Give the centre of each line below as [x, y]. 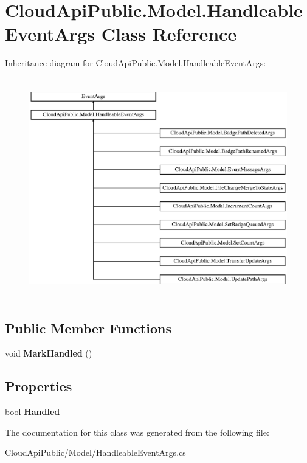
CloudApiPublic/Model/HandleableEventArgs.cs [95, 452]
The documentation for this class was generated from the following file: [137, 432]
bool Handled [33, 412]
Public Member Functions [88, 328]
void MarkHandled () [49, 353]
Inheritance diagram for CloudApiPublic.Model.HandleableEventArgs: [136, 63]
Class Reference [169, 34]
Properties [39, 386]
